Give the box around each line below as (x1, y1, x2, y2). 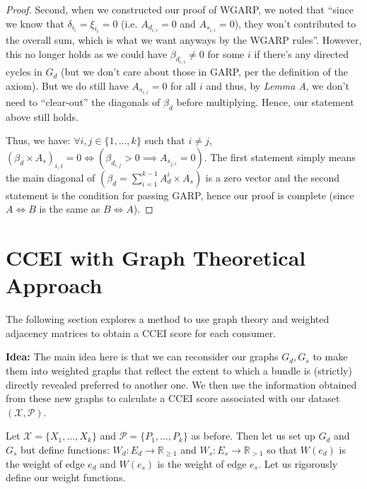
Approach (6, 271, 103, 300)
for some (207, 46, 245, 61)
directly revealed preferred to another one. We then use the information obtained (6, 377, 357, 391)
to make (313, 349, 348, 364)
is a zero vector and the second (205, 170, 340, 184)
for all (170, 78, 197, 93)
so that (267, 442, 298, 456)
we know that (6, 16, 64, 30)
